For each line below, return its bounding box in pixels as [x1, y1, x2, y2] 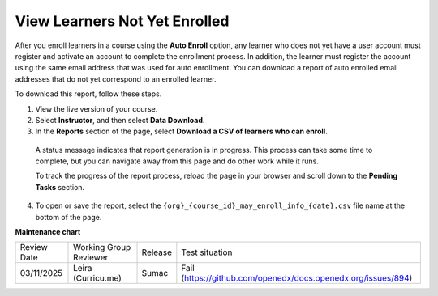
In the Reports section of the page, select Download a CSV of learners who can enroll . [35, 126, 328, 137]
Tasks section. [35, 182, 85, 192]
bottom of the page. [35, 212, 102, 222]
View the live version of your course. [35, 104, 158, 113]
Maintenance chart [15, 227, 81, 237]
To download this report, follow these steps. [15, 89, 162, 99]
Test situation [181, 247, 233, 258]
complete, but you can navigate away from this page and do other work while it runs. [35, 156, 320, 166]
